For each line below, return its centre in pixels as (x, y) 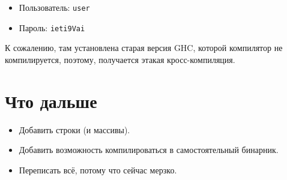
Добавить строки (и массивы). (74, 129)
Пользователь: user (54, 7)
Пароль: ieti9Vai (52, 27)
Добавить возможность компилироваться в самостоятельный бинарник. (149, 150)
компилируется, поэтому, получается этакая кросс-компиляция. (120, 59)
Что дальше (51, 100)
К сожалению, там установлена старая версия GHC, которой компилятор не (144, 48)
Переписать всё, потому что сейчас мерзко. (98, 169)
